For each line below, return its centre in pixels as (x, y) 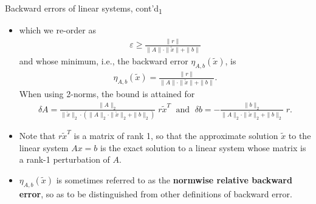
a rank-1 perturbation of (64, 159)
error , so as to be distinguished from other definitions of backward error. (156, 193)
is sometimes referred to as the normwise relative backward (174, 179)
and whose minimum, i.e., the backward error (104, 60)
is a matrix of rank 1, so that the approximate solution (176, 136)
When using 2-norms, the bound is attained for (107, 93)
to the (300, 136)
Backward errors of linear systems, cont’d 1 (84, 9)
